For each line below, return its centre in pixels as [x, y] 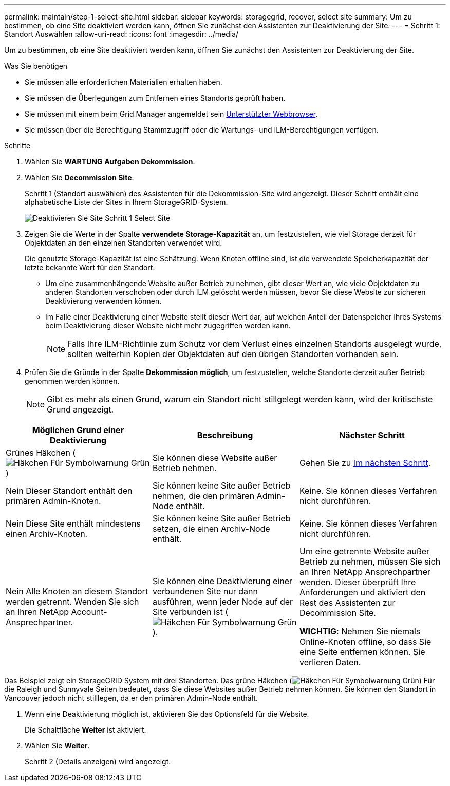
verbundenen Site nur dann [205, 591]
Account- [89, 612]
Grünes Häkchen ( [41, 453]
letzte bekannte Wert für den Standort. [90, 267]
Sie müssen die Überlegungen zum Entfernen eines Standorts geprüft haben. [155, 98]
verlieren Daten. [330, 662]
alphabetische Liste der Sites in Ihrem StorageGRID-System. [126, 202]
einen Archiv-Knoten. [47, 534]
